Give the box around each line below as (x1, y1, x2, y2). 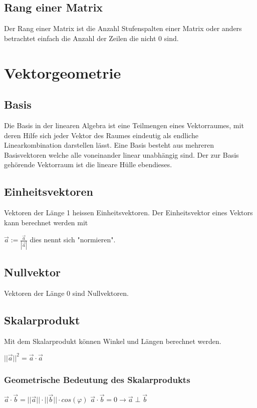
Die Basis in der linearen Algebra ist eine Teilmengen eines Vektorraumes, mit (4, 120, 244, 130)
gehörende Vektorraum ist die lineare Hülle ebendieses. (4, 159, 172, 170)
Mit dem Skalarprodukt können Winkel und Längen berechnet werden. (4, 335, 221, 346)
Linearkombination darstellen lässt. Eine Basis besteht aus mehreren (4, 140, 214, 150)
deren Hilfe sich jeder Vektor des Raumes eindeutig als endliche (4, 130, 198, 140)
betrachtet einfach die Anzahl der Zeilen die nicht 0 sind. (4, 33, 179, 43)
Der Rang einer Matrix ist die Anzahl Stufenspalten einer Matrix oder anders (4, 23, 242, 34)
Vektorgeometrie (4, 62, 121, 83)
